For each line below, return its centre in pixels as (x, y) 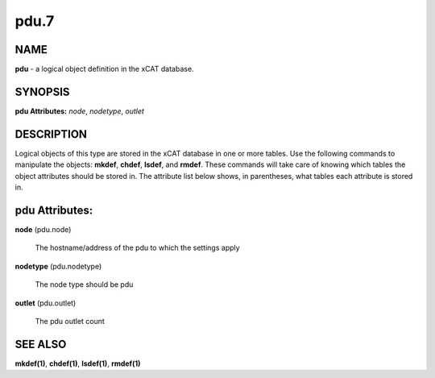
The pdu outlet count (70, 321)
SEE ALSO (41, 344)
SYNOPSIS (42, 91)
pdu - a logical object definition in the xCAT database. (104, 69)
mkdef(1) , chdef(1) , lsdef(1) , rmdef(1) (78, 363)
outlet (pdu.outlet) (46, 303)
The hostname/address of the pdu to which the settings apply (138, 248)
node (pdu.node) (43, 229)
